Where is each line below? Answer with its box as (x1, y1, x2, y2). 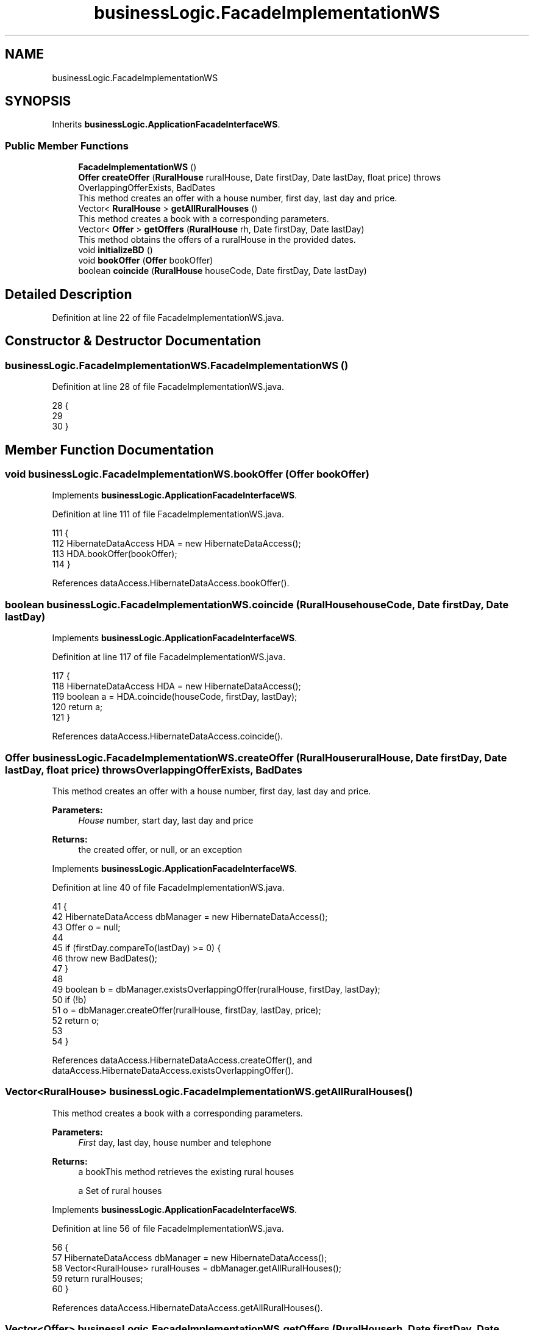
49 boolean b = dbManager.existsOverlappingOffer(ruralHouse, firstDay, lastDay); (52, 983, 380, 994)
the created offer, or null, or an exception (78, 844, 243, 855)
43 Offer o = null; (52, 921, 121, 932)
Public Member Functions (5, 139, 129, 152)
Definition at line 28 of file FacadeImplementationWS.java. (52, 381, 285, 392)
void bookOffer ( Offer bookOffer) (78, 255, 213, 266)
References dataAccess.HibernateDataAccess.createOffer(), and (52, 1054, 312, 1065)
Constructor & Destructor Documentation (5, 333, 262, 349)
